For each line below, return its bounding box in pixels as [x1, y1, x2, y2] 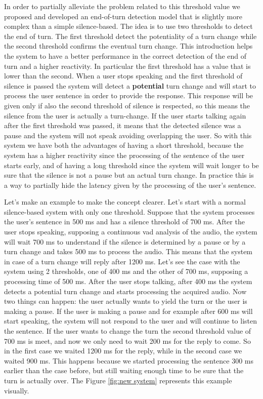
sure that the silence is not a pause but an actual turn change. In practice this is [4, 170, 254, 180]
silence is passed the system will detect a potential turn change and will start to [4, 80, 256, 91]
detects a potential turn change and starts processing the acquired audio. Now [4, 286, 247, 296]
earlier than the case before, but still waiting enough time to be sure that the [4, 365, 244, 376]
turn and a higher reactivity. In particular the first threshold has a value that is [4, 60, 251, 71]
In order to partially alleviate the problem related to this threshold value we [4, 1, 240, 11]
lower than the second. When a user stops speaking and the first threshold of [4, 70, 243, 81]
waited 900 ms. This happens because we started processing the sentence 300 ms [4, 355, 254, 366]
